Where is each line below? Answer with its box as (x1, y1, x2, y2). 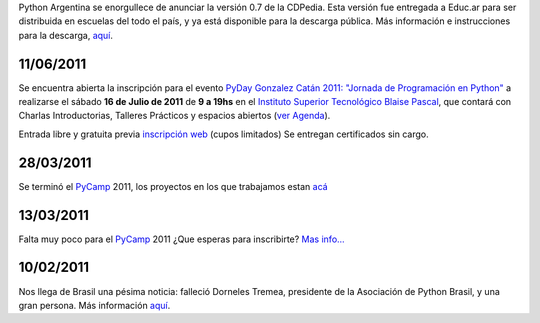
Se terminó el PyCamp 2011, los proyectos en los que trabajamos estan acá (18, 180, 329, 192)
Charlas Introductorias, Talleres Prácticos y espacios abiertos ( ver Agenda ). (18, 110, 331, 122)
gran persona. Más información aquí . (18, 299, 171, 311)
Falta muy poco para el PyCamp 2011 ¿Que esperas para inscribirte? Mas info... (18, 233, 345, 245)
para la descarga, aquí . (18, 29, 114, 41)
